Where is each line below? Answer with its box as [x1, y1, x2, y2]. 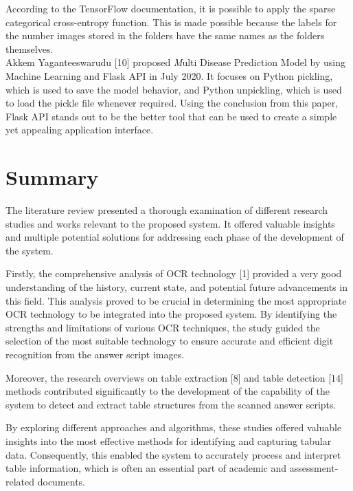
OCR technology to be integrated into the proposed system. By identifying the [5, 307, 337, 321]
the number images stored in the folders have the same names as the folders [5, 28, 325, 43]
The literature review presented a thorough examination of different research [5, 203, 328, 217]
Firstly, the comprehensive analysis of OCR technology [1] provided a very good [5, 266, 342, 281]
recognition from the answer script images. [5, 347, 185, 361]
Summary [5, 163, 99, 191]
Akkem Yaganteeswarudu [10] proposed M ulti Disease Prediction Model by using [5, 55, 345, 69]
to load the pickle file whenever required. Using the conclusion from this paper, [5, 96, 339, 110]
